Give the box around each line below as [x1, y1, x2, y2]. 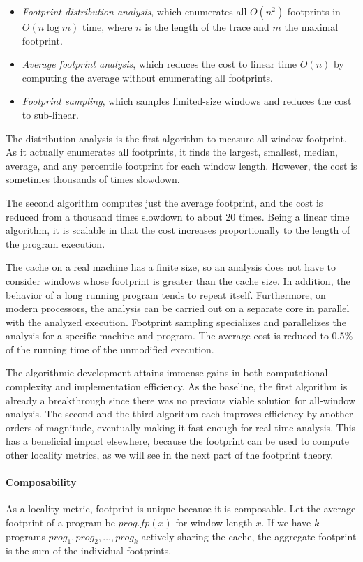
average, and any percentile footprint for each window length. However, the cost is [6, 158, 357, 172]
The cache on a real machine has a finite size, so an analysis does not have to [6, 260, 336, 274]
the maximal [284, 20, 339, 34]
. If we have [261, 515, 311, 530]
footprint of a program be [6, 515, 115, 530]
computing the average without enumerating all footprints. [22, 70, 273, 84]
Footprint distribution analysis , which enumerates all [22, 4, 247, 18]
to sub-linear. [22, 107, 79, 121]
